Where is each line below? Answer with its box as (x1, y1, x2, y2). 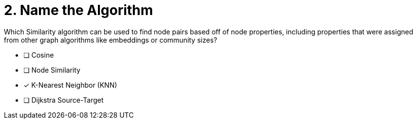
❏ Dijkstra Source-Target (23, 95, 104, 104)
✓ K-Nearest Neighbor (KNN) (23, 80, 117, 89)
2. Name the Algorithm (4, 2, 153, 18)
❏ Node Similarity (23, 65, 80, 74)
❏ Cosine (23, 50, 54, 59)
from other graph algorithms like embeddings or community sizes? (4, 35, 217, 44)
